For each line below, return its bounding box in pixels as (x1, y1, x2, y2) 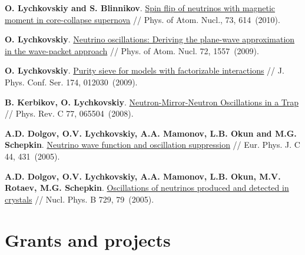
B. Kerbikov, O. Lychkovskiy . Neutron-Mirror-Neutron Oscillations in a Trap (5, 95, 299, 108)
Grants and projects (5, 227, 171, 251)
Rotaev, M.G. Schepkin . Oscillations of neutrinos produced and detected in (5, 181, 289, 194)
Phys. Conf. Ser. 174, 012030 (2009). (5, 75, 138, 88)
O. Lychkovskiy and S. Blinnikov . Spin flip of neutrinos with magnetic (5, 2, 276, 14)
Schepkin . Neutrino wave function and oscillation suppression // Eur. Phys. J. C (5, 138, 300, 151)
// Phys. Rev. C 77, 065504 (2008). (5, 107, 134, 120)
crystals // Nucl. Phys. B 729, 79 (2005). (5, 193, 154, 205)
